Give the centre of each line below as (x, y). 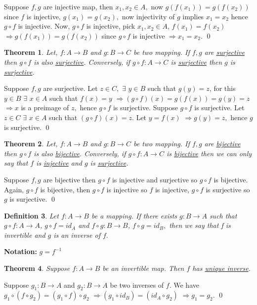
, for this (222, 88)
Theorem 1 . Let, (31, 52)
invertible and (25, 235)
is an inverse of (77, 235)
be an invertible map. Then (143, 268)
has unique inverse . (221, 268)
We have (186, 284)
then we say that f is (200, 225)
